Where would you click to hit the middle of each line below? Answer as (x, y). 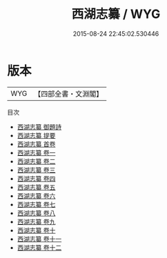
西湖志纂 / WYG (116, 14)
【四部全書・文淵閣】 (69, 94)
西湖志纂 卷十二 (39, 247)
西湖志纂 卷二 (36, 161)
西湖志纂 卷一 (36, 152)
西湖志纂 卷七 (36, 204)
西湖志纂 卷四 (36, 178)
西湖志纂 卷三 (36, 170)
